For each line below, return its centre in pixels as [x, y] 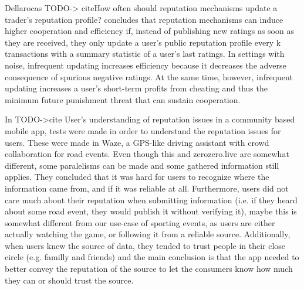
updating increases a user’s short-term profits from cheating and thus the [136, 88]
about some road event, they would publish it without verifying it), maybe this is [151, 211]
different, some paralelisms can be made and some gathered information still [142, 165]
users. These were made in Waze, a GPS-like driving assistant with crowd [137, 142]
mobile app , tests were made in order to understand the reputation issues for [143, 130]
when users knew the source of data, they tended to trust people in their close [145, 245]
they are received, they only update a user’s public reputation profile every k [143, 42]
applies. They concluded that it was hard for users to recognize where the [137, 177]
